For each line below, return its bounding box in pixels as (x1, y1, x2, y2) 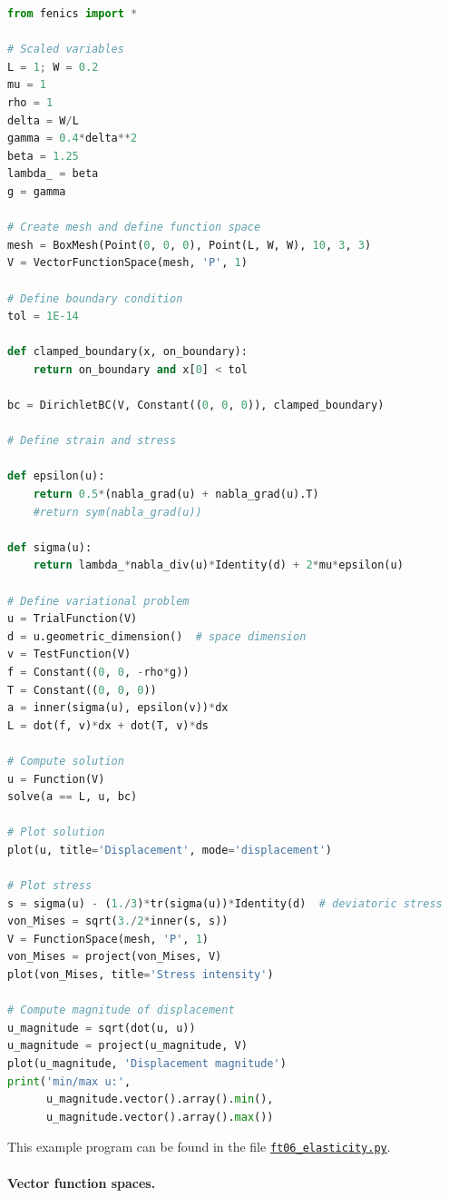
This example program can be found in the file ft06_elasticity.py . (7, 1137, 391, 1156)
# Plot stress (7, 879, 93, 893)
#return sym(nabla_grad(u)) (33, 505, 202, 519)
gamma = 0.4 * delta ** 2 (7, 132, 138, 145)
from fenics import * (7, 7, 138, 20)
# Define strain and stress (7, 434, 177, 448)
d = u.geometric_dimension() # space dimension (7, 629, 307, 643)
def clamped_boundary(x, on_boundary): (7, 345, 248, 359)
